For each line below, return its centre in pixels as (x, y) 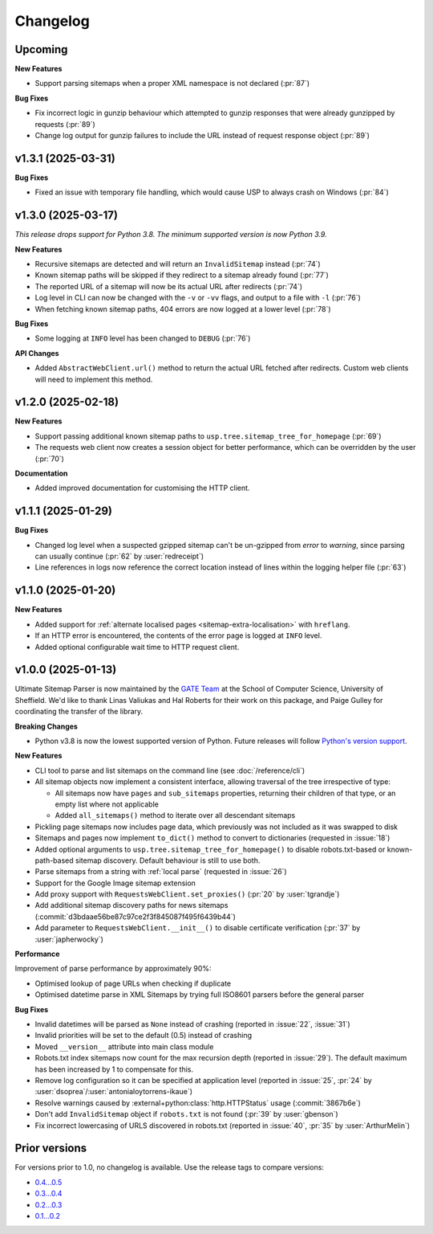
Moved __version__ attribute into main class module (124, 1046)
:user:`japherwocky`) (69, 939)
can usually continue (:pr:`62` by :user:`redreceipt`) (119, 556)
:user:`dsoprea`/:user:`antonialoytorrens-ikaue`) (113, 1092)
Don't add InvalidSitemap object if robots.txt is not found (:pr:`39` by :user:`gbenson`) (186, 1114)
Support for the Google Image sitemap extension (115, 883)
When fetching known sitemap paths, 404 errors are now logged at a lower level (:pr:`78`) (183, 308)
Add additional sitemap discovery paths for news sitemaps (132, 905)
